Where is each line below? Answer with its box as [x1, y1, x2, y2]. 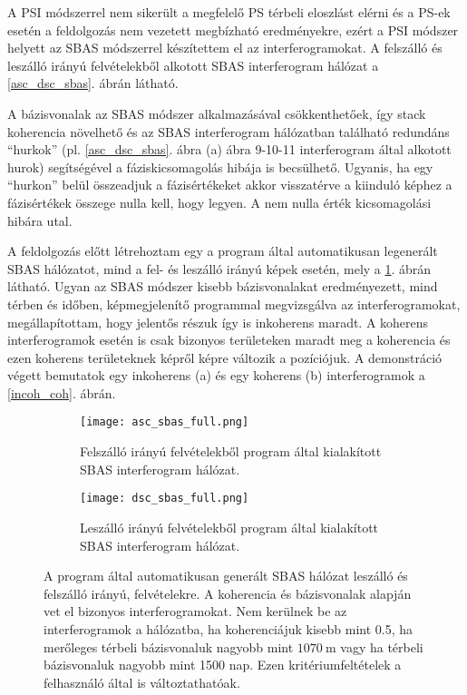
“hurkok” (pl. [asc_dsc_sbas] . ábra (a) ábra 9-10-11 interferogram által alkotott [7, 140, 452, 159]
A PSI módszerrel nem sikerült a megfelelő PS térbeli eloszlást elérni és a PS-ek [7, 3, 451, 21]
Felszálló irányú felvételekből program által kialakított [80, 442, 382, 461]
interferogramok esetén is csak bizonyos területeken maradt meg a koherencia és [7, 330, 451, 349]
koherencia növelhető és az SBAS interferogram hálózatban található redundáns [7, 122, 450, 141]
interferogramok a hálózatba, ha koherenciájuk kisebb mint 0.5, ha [44, 619, 413, 638]
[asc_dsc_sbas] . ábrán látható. [7, 73, 179, 93]
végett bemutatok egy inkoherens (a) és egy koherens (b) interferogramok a [7, 366, 425, 385]
